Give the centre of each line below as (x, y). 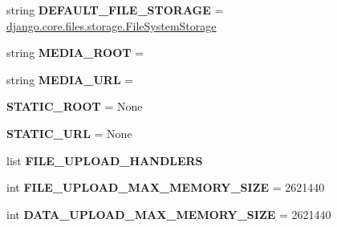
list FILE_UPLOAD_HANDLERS (105, 160)
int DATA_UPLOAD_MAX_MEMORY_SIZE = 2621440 (169, 214)
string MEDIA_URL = (70, 79)
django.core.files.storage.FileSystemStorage (112, 25)
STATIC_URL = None (69, 133)
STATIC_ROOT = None (75, 106)
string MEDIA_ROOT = (75, 53)
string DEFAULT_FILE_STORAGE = (115, 10)
